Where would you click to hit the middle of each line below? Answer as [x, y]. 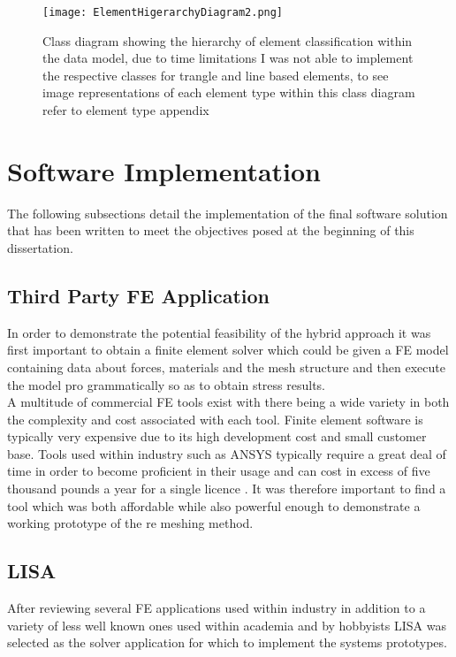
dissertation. [40, 247]
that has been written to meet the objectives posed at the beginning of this [211, 230]
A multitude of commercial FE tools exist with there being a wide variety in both [228, 402]
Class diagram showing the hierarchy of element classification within [228, 40]
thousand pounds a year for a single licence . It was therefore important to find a [227, 489]
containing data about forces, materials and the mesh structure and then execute [226, 367]
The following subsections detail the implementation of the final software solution [228, 213]
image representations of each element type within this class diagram [229, 92]
